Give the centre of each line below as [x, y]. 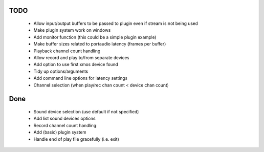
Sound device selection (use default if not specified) [86, 111]
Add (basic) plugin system [60, 132]
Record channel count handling [65, 125]
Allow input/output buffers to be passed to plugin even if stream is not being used [116, 23]
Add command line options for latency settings [80, 78]
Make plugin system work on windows [72, 30]
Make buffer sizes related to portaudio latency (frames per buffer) [100, 44]
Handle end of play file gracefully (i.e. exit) [76, 139]
